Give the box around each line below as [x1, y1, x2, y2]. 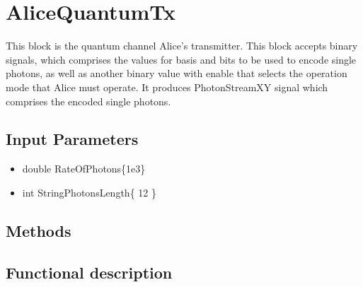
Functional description [6, 261, 173, 283]
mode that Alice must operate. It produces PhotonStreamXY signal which [6, 79, 328, 94]
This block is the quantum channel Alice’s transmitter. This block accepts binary [6, 38, 358, 53]
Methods [6, 219, 71, 241]
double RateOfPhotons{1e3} [22, 161, 146, 176]
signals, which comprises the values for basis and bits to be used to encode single [6, 52, 357, 66]
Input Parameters [6, 128, 139, 150]
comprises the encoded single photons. [6, 93, 171, 108]
